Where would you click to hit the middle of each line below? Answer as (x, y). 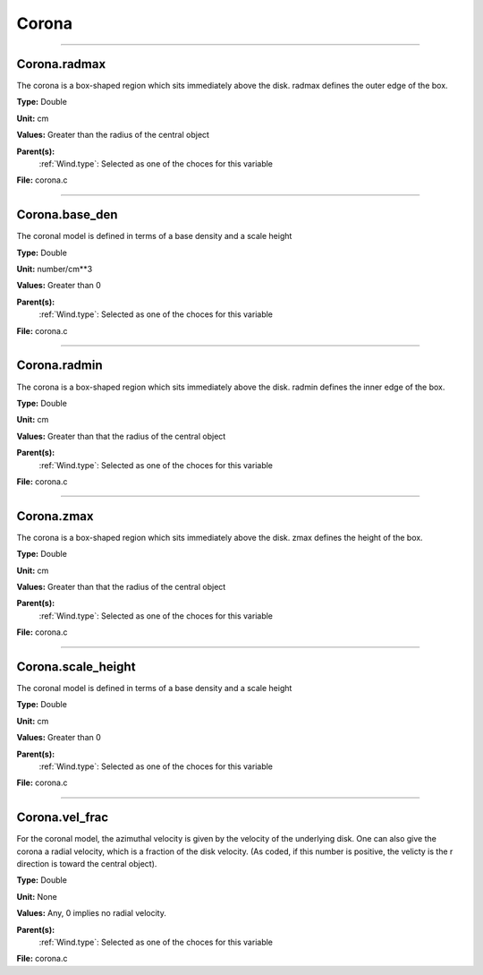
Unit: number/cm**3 (55, 269)
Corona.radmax (61, 64)
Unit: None (37, 896)
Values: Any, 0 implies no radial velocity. (92, 913)
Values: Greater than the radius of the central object (113, 135)
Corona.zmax (55, 516)
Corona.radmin (59, 366)
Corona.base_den (67, 215)
